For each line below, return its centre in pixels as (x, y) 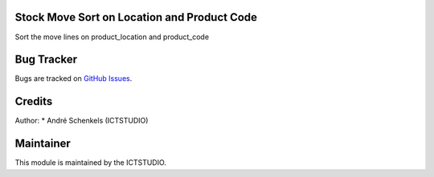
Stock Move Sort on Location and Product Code (136, 17)
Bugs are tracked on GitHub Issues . (74, 78)
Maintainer (43, 144)
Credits (34, 101)
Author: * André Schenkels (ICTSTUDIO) (82, 121)
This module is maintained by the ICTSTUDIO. (90, 163)
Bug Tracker (46, 60)
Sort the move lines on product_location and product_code (112, 37)
